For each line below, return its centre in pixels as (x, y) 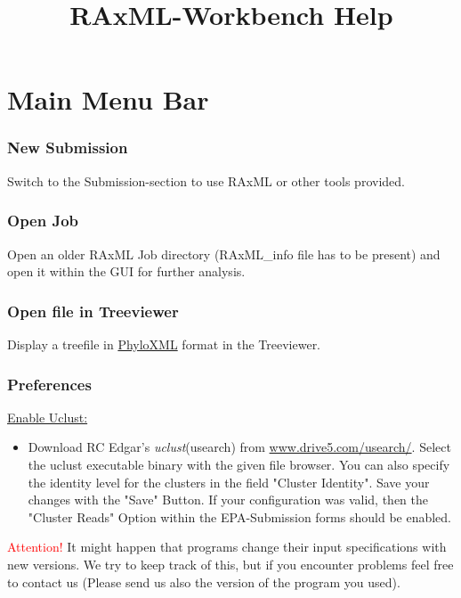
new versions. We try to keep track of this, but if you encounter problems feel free (230, 564)
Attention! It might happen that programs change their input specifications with (227, 547)
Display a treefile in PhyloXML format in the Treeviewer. (164, 344)
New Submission (68, 147)
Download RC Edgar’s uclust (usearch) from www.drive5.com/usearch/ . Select (239, 447)
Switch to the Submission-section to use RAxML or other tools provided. (206, 180)
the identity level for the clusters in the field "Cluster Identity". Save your (229, 482)
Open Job (43, 221)
